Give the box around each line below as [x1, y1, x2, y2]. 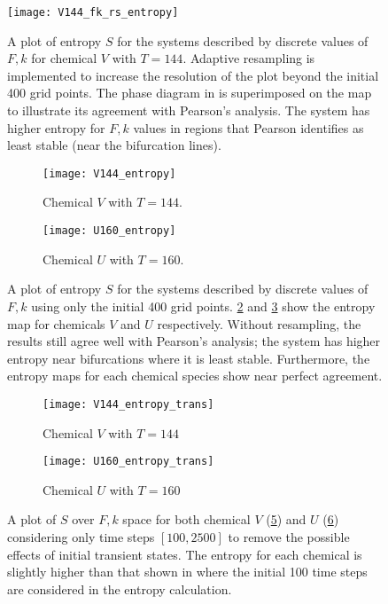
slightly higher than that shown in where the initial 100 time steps [7, 562, 368, 581]
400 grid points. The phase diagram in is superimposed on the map [7, 83, 372, 102]
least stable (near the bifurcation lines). [7, 136, 221, 154]
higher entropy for [7, 118, 105, 137]
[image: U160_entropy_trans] [43, 455, 214, 468]
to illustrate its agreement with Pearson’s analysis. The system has [7, 101, 370, 120]
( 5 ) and [266, 510, 307, 529]
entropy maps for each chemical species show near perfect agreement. [7, 366, 383, 385]
